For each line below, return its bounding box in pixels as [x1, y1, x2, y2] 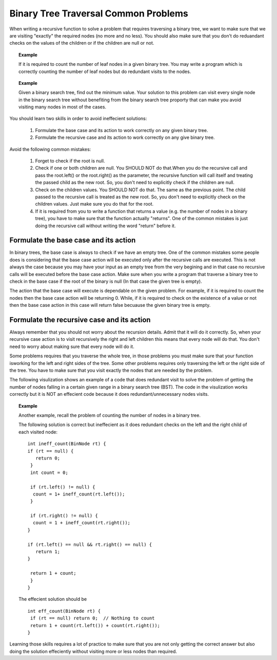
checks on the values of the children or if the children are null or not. [9, 40, 154, 46]
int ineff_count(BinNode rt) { [27, 441, 106, 447]
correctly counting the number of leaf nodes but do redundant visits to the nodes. [18, 68, 191, 75]
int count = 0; [30, 469, 69, 475]
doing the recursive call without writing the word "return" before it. [35, 223, 176, 229]
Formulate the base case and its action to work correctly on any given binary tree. [35, 127, 208, 133]
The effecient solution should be [18, 596, 87, 602]
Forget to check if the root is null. [35, 158, 105, 164]
